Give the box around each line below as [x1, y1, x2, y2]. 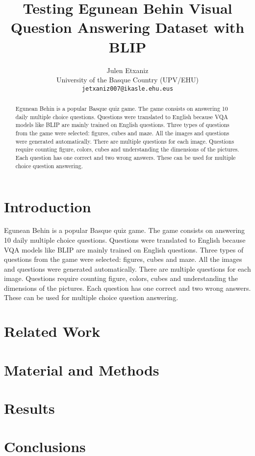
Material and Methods [4, 359, 159, 380]
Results [4, 398, 55, 418]
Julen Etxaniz [106, 65, 149, 75]
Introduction [4, 197, 91, 217]
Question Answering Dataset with [10, 17, 245, 37]
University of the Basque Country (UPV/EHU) [56, 75, 199, 85]
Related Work [4, 321, 101, 341]
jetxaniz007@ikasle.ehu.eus [81, 85, 174, 92]
